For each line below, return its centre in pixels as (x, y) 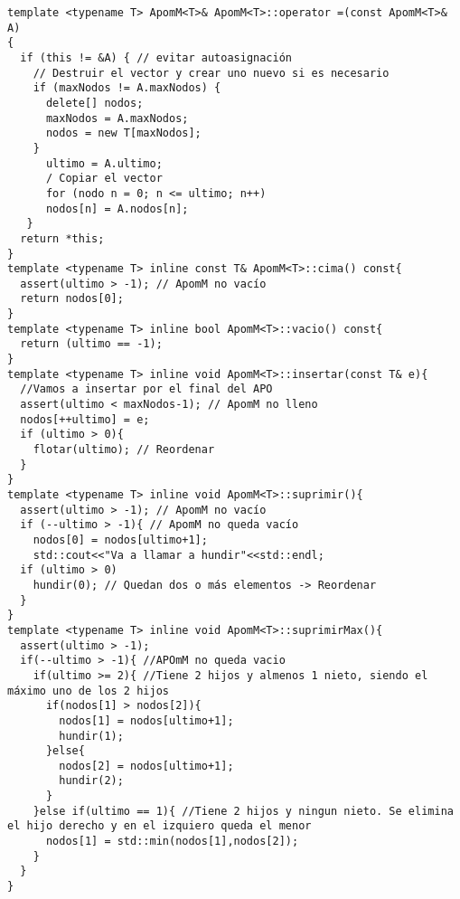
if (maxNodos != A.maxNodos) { (127, 88)
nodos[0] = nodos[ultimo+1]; (120, 539)
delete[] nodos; (94, 103)
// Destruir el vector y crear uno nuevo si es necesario (211, 73)
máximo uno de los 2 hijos (88, 691)
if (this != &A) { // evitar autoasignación (156, 57)
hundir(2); (91, 781)
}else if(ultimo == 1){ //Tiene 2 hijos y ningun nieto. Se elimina (243, 811)
